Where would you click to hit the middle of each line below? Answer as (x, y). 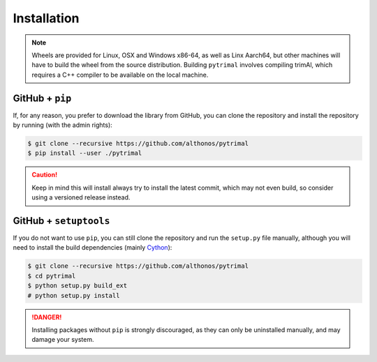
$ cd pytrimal (52, 276)
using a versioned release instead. (81, 197)
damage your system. (63, 340)
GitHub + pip (42, 98)
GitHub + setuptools (61, 221)
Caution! (45, 175)
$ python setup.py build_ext (77, 286)
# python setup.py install (74, 295)
